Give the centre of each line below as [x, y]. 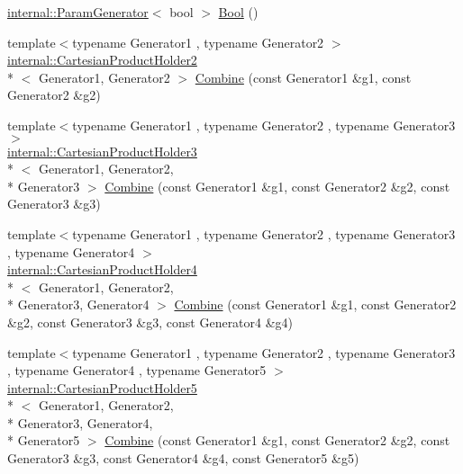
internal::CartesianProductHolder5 [102, 387]
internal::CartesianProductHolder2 [102, 60]
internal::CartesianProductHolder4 [102, 269]
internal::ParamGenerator [78, 12]
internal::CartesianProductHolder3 [102, 151]
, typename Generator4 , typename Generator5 [137, 370]
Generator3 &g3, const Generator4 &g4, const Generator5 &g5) [183, 458]
